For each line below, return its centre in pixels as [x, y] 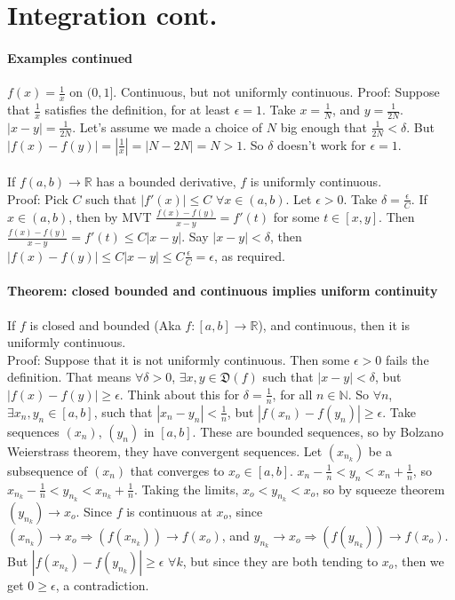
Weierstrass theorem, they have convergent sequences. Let [165, 450]
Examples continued [70, 57]
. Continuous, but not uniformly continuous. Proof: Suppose [276, 92]
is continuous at [169, 511]
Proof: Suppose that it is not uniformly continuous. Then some [179, 359]
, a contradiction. [102, 584]
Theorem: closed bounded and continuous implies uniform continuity [223, 291]
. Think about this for [180, 394]
